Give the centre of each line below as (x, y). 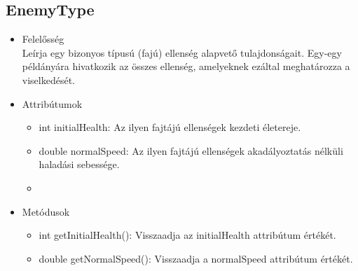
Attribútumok (52, 103)
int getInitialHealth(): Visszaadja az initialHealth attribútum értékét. (187, 235)
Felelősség (43, 39)
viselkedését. (48, 79)
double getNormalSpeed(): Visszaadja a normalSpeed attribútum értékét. (196, 258)
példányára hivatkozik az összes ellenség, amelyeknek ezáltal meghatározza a (186, 66)
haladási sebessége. (79, 164)
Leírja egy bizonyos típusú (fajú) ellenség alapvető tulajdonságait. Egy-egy (182, 52)
